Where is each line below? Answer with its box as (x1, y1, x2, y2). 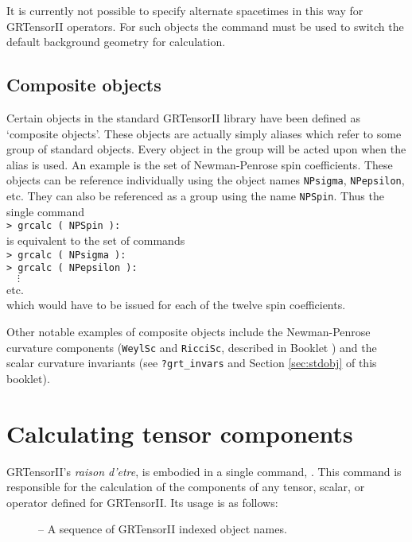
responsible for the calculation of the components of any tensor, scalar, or (6, 478, 365, 495)
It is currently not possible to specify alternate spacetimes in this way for (6, 2, 363, 18)
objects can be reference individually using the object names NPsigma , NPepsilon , (6, 172, 405, 188)
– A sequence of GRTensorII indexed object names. (38, 521, 287, 537)
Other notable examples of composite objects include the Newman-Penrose (6, 323, 371, 340)
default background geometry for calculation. (6, 33, 226, 50)
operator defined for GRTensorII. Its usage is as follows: (6, 494, 278, 510)
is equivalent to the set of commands (6, 231, 185, 248)
